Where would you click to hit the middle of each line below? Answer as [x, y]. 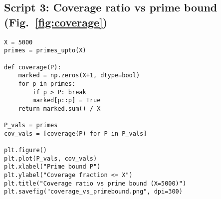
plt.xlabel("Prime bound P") [52, 167]
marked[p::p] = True [67, 100]
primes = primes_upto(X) [45, 51]
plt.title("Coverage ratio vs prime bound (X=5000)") [95, 183]
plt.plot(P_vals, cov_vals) [51, 158]
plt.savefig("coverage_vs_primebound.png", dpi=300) [93, 192]
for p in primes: [47, 84]
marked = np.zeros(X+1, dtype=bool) [79, 76]
